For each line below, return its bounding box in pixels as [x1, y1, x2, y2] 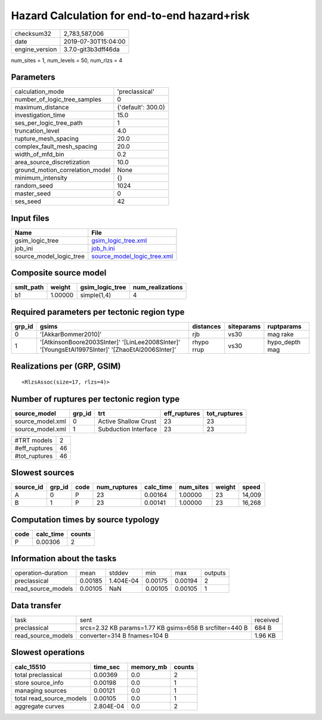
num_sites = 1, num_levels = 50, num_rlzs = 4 [11, 57, 123, 64]
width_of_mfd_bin [14, 150, 65, 158]
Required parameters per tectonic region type [11, 307, 185, 317]
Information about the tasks [11, 553, 117, 564]
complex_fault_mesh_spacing [14, 142, 98, 151]
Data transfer [11, 600, 62, 611]
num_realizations [132, 283, 183, 292]
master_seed [14, 189, 51, 198]
